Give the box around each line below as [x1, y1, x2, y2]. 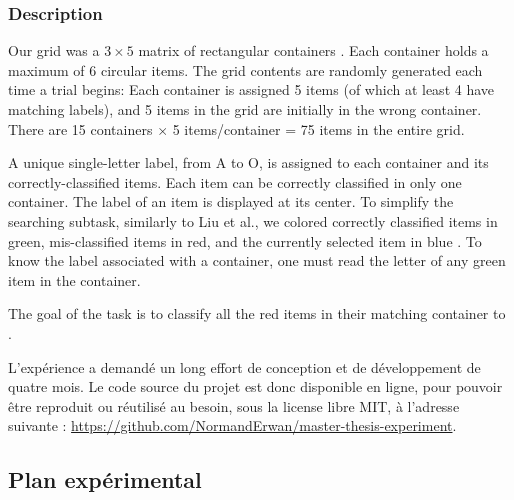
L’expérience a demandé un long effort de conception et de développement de [8, 356, 481, 377]
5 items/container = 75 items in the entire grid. [172, 118, 465, 139]
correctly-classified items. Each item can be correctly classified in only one [8, 171, 462, 192]
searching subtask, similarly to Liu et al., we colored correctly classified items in [8, 210, 498, 231]
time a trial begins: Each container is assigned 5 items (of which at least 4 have [8, 79, 495, 100]
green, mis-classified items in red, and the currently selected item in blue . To [8, 230, 482, 251]
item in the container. [8, 269, 141, 290]
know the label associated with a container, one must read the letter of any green [8, 250, 506, 271]
